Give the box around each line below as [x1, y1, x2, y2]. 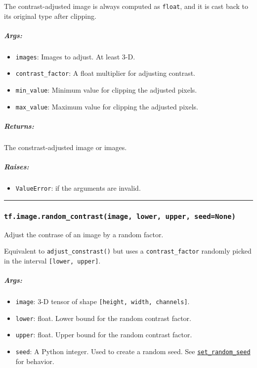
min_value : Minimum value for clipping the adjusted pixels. [15, 85, 197, 95]
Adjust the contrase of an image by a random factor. [4, 229, 164, 239]
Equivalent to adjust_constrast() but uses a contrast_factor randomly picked [4, 246, 252, 256]
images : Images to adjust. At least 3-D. [15, 51, 135, 61]
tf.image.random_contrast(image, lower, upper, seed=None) [4, 212, 236, 220]
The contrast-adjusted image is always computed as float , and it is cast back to [4, 1, 249, 11]
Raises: [4, 161, 29, 172]
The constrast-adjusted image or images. [4, 142, 127, 152]
